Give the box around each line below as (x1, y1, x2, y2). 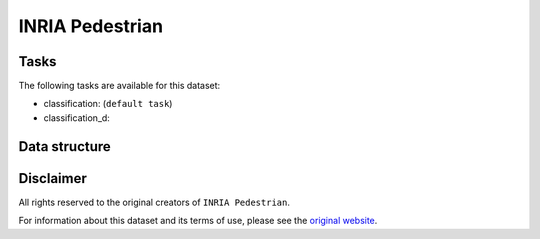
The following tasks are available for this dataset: (18, 80, 221, 92)
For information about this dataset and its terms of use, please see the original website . (18, 215, 378, 227)
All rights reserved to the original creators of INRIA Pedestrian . (18, 196, 290, 208)
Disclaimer (18, 170, 87, 187)
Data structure (18, 138, 112, 155)
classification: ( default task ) (43, 98, 173, 110)
